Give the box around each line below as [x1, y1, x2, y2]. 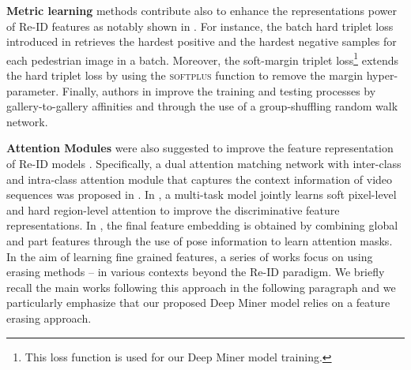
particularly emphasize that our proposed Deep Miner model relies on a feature [6, 294, 390, 311]
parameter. [6, 82, 59, 99]
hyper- [366, 67, 398, 84]
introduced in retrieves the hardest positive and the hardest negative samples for [6, 33, 397, 50]
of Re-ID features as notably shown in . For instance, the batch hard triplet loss [6, 17, 394, 34]
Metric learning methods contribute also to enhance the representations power [6, 2, 397, 18]
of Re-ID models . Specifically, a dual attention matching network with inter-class [6, 155, 402, 171]
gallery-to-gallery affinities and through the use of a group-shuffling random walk [6, 98, 398, 114]
